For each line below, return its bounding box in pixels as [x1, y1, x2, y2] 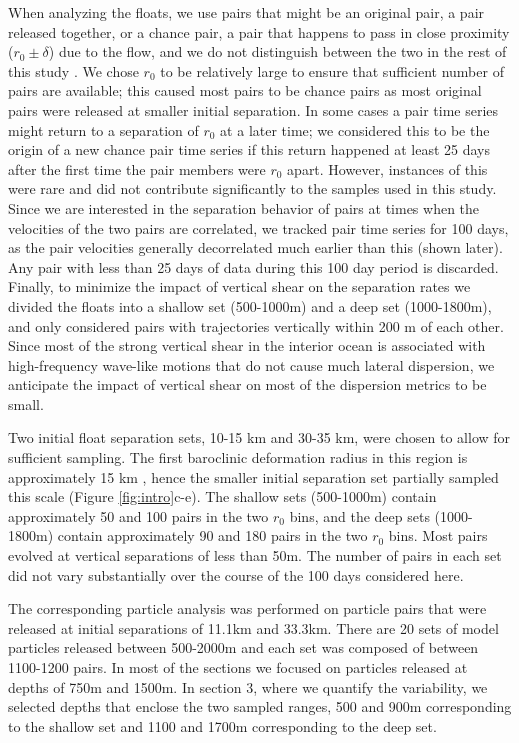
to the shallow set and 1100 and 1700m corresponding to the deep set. [8, 715, 437, 736]
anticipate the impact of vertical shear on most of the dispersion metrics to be [8, 374, 487, 395]
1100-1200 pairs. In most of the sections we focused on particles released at [8, 657, 468, 677]
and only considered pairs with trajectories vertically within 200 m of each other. [8, 315, 504, 336]
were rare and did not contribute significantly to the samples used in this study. [8, 178, 497, 199]
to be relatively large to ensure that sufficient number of [160, 60, 504, 81]
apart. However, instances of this [287, 158, 488, 179]
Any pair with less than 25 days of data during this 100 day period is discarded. [8, 256, 499, 277]
